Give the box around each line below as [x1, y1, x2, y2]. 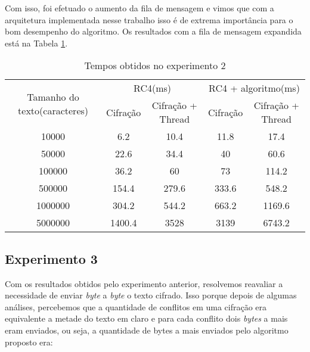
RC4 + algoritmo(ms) [209, 81, 300, 95]
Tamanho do [27, 89, 79, 104]
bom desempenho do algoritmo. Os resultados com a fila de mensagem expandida [5, 25, 302, 38]
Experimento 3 [5, 249, 98, 267]
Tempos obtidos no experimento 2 [84, 58, 226, 73]
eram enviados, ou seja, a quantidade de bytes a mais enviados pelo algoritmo [5, 323, 289, 336]
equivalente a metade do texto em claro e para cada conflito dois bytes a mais [5, 312, 288, 325]
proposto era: [5, 335, 53, 348]
